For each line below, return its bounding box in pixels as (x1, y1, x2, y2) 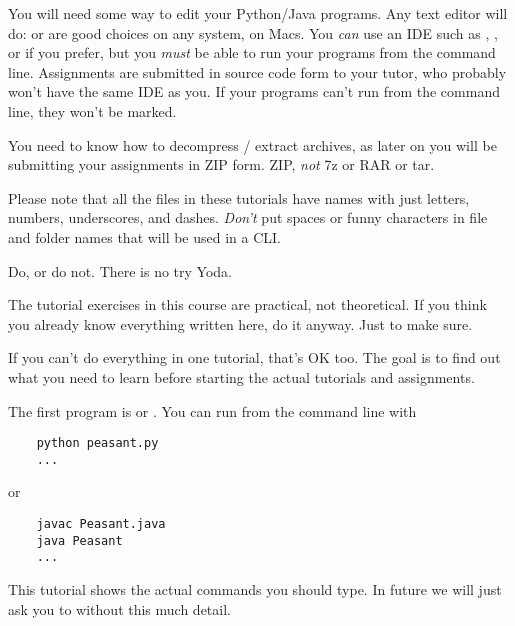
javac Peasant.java (36, 517, 166, 531)
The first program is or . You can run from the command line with (8, 400, 417, 421)
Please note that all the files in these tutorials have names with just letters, (8, 187, 470, 208)
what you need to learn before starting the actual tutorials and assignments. (8, 366, 475, 387)
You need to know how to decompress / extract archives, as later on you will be (8, 134, 497, 155)
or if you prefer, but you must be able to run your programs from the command (8, 42, 496, 63)
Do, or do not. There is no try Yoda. (8, 260, 233, 281)
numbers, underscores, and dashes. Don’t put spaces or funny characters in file (8, 207, 488, 228)
